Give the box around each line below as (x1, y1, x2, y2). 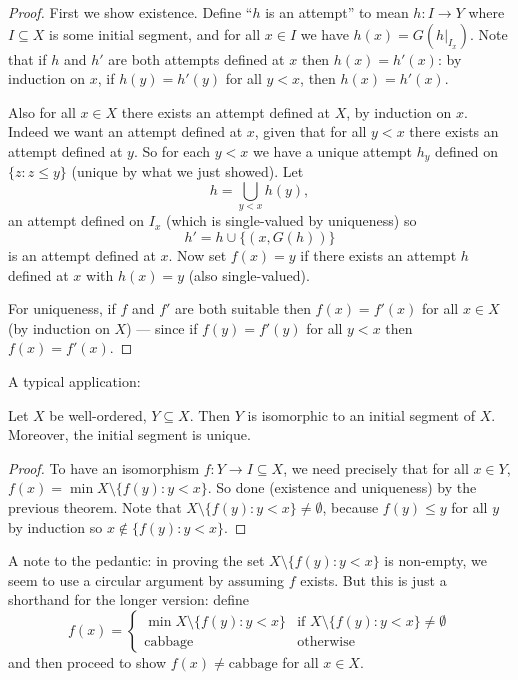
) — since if (126, 317, 198, 338)
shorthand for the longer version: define (8, 589, 250, 610)
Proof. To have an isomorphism (8, 457, 200, 478)
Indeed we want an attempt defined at (8, 121, 243, 142)
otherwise (297, 634, 355, 649)
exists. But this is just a (300, 569, 447, 590)
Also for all (8, 101, 76, 122)
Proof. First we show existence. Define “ (8, 2, 253, 22)
